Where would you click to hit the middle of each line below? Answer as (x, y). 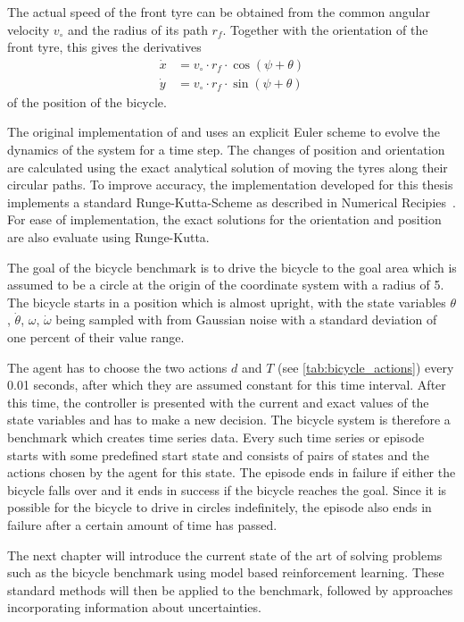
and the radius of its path (138, 29)
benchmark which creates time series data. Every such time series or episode (216, 437)
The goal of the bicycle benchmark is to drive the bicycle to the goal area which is (232, 267)
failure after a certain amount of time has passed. (142, 524)
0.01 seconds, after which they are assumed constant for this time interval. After (227, 385)
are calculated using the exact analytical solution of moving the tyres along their (228, 167)
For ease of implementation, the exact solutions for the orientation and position (224, 219)
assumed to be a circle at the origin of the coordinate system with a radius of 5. (226, 285)
